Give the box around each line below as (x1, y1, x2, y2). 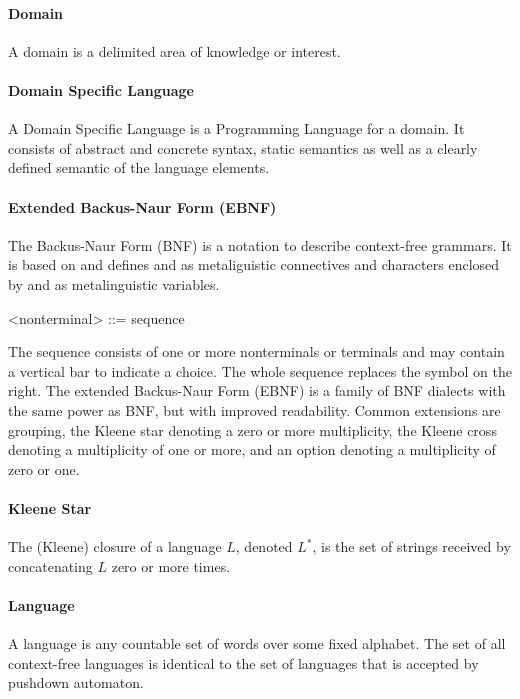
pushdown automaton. (8, 672, 144, 693)
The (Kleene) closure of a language (8, 536, 222, 557)
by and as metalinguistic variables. (8, 273, 220, 294)
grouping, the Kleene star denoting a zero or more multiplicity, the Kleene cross (8, 419, 497, 440)
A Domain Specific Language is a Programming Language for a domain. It (8, 118, 465, 139)
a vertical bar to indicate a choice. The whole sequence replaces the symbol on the (8, 360, 512, 381)
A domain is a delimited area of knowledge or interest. (8, 40, 341, 61)
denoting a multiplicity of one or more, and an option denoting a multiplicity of (8, 439, 496, 460)
